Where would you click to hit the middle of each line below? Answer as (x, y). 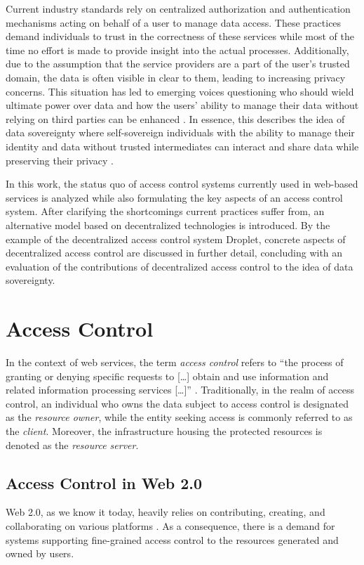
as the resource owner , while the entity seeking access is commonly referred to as (179, 417)
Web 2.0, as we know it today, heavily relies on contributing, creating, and (166, 512)
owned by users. (40, 553)
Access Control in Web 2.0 (104, 482)
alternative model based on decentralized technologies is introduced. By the (168, 225)
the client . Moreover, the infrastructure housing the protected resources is (164, 430)
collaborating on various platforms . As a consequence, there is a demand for (170, 525)
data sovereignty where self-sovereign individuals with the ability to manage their (180, 132)
